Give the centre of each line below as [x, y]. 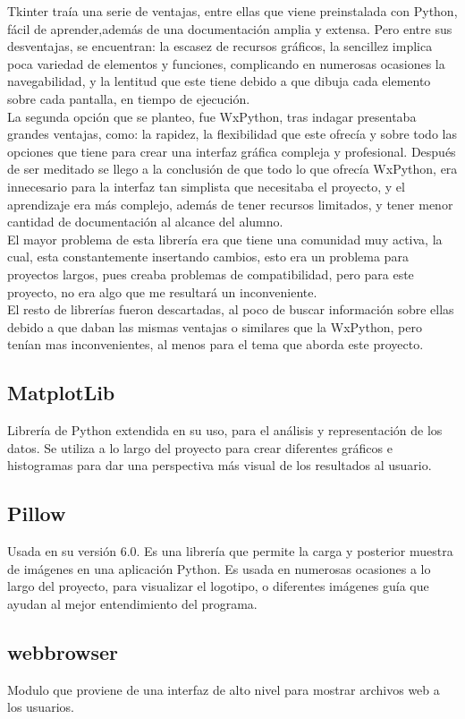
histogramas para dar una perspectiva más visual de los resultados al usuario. [220, 465]
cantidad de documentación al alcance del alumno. [145, 222]
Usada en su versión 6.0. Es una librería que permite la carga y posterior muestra [230, 551]
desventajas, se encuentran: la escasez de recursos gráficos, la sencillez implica [220, 46]
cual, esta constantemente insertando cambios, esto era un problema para [208, 257]
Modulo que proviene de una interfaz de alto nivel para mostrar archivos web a [224, 689]
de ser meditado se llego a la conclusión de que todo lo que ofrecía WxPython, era [232, 169]
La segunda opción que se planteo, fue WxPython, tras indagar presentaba [212, 116]
